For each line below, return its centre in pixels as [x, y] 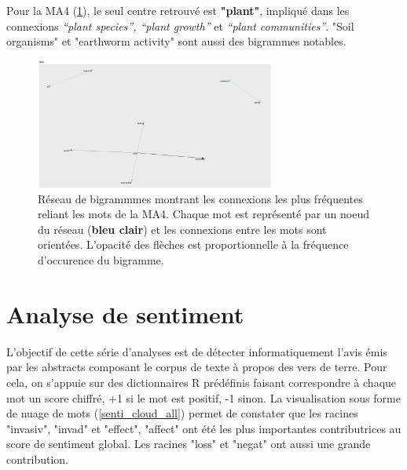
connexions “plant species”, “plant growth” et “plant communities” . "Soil [180, 26]
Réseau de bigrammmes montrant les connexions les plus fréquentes [200, 198]
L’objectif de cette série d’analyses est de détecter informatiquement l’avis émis [197, 351]
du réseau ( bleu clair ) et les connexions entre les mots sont [182, 229]
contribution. [38, 459]
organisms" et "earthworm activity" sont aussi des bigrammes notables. [176, 41]
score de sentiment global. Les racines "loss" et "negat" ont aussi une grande [189, 444]
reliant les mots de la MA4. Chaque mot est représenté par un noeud [203, 214]
